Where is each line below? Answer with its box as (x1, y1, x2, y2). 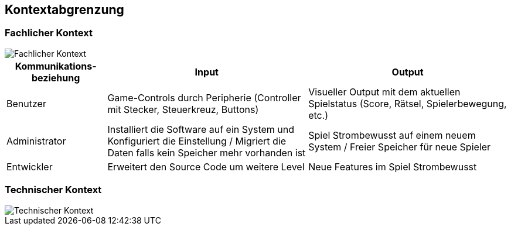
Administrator (6, 135, 66, 147)
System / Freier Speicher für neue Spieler (308, 140, 491, 153)
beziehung (32, 71, 80, 84)
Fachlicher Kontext (5, 27, 93, 39)
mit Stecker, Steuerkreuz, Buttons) (107, 103, 259, 115)
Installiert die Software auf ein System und (107, 123, 295, 135)
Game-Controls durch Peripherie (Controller (107, 91, 301, 104)
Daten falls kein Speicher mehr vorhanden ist (107, 146, 306, 159)
